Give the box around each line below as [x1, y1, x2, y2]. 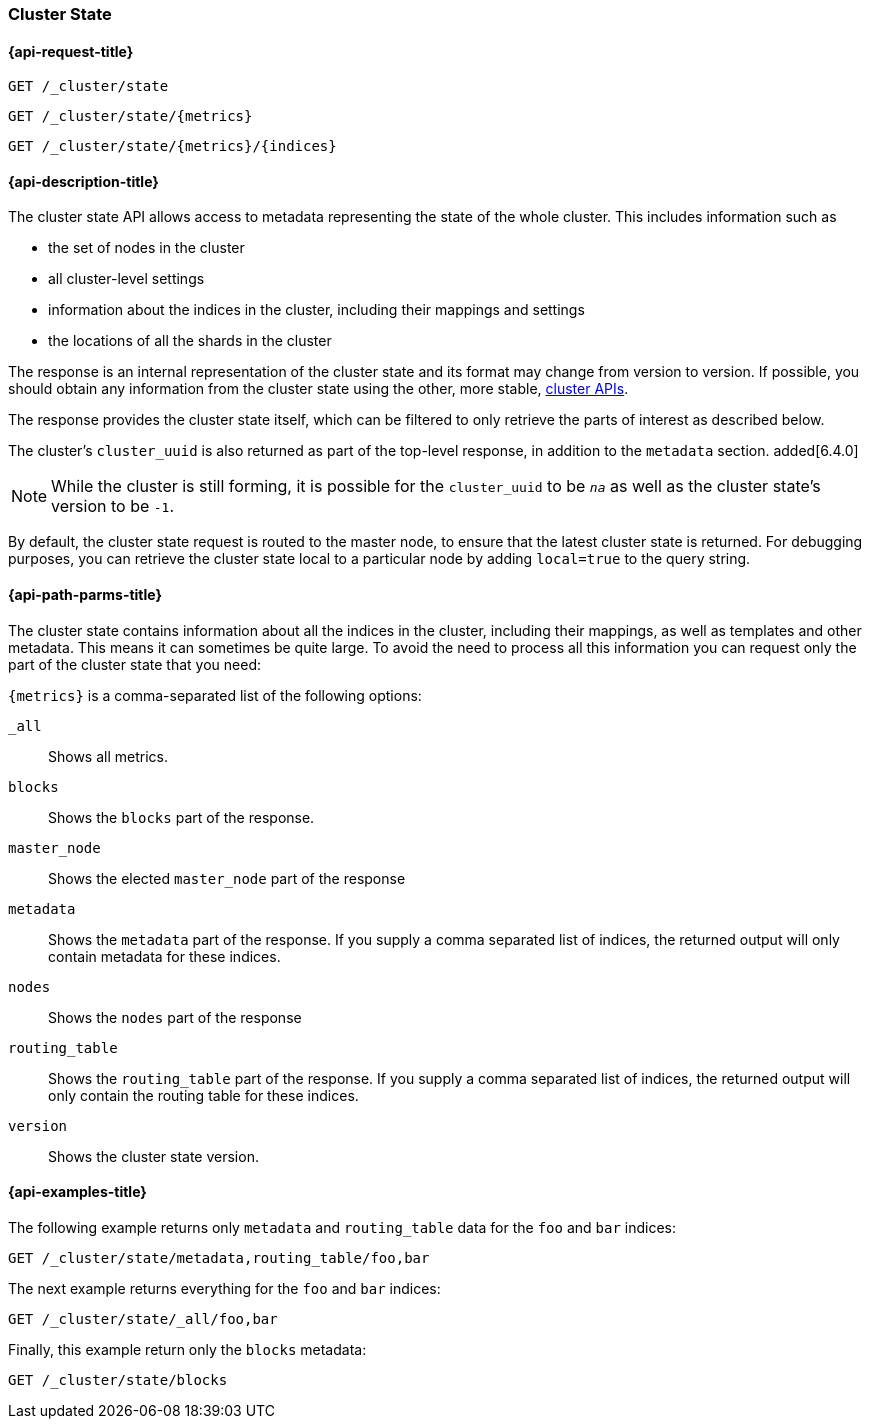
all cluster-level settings [48, 270, 205, 288]
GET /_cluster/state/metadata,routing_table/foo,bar [8, 1249, 430, 1266]
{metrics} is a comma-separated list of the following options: [8, 686, 422, 704]
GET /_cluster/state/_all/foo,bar [8, 1310, 278, 1327]
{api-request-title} [8, 42, 134, 60]
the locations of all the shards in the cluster [48, 332, 332, 350]
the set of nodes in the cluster [48, 239, 245, 257]
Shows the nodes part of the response [48, 1008, 302, 1026]
